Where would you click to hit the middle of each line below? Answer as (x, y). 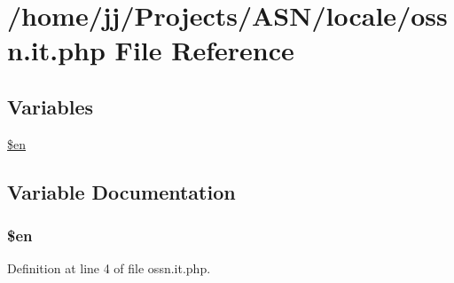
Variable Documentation (121, 191)
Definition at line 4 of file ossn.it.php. (109, 268)
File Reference (204, 50)
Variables (51, 106)
